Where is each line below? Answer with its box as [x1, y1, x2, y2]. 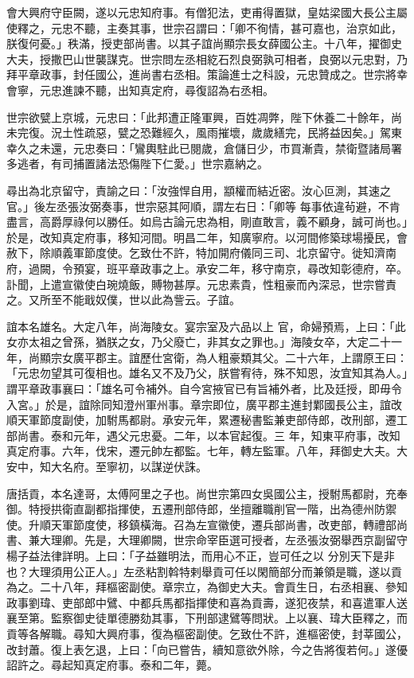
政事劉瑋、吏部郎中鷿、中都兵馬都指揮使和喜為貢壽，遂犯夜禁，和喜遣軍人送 [6, 594, 408, 610]
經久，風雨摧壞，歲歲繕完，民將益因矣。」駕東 [162, 124, 402, 141]
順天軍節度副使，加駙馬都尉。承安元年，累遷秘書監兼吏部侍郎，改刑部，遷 [6, 411, 396, 428]
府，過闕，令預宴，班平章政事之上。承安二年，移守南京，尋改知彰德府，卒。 [6, 259, 408, 276]
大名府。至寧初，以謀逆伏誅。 [50, 458, 207, 475]
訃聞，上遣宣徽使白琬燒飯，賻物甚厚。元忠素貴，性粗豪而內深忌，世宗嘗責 [6, 275, 396, 292]
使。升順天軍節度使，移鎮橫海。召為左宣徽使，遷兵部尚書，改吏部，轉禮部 [6, 516, 396, 532]
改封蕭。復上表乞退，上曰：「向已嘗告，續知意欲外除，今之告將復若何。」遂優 [6, 641, 408, 657]
